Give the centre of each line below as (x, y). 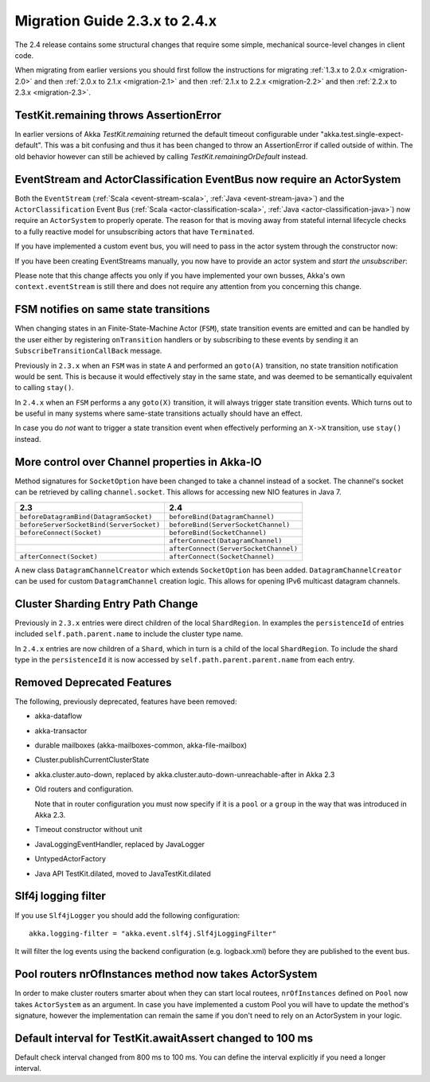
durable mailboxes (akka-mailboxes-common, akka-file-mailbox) (141, 745)
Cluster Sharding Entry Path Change (106, 604)
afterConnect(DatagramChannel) (225, 540)
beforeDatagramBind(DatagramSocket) (86, 516)
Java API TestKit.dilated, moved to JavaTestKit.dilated (123, 873)
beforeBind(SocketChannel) (217, 532)
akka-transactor (61, 730)
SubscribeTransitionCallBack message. (88, 351)
